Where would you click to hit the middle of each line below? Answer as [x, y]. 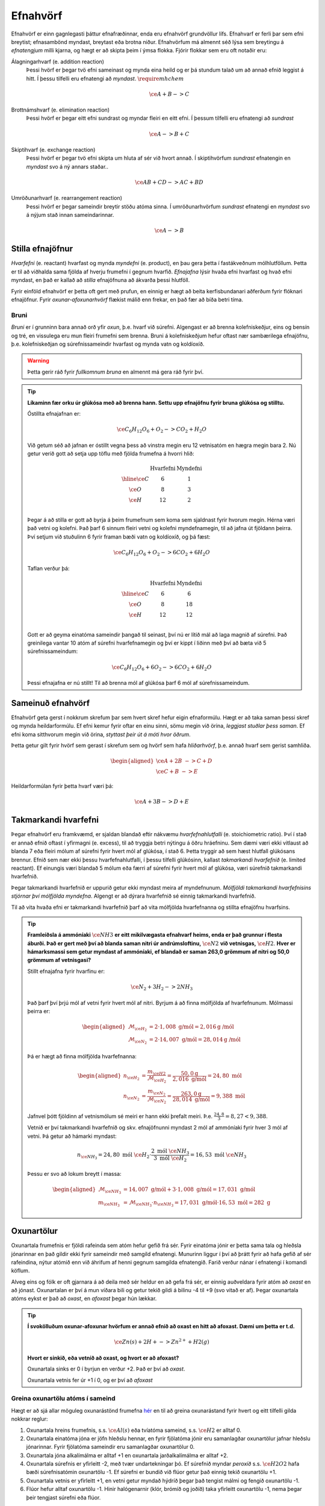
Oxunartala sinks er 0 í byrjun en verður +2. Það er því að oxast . [106, 1369]
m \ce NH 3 [109, 1203]
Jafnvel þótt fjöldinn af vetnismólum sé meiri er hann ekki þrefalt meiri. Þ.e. [120, 1116]
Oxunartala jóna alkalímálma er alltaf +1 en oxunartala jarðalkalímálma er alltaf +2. [127, 1455]
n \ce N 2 [131, 1097]
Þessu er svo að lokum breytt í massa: [74, 1174]
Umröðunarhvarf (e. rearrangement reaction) [67, 198]
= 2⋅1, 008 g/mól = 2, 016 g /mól [191, 1027]
